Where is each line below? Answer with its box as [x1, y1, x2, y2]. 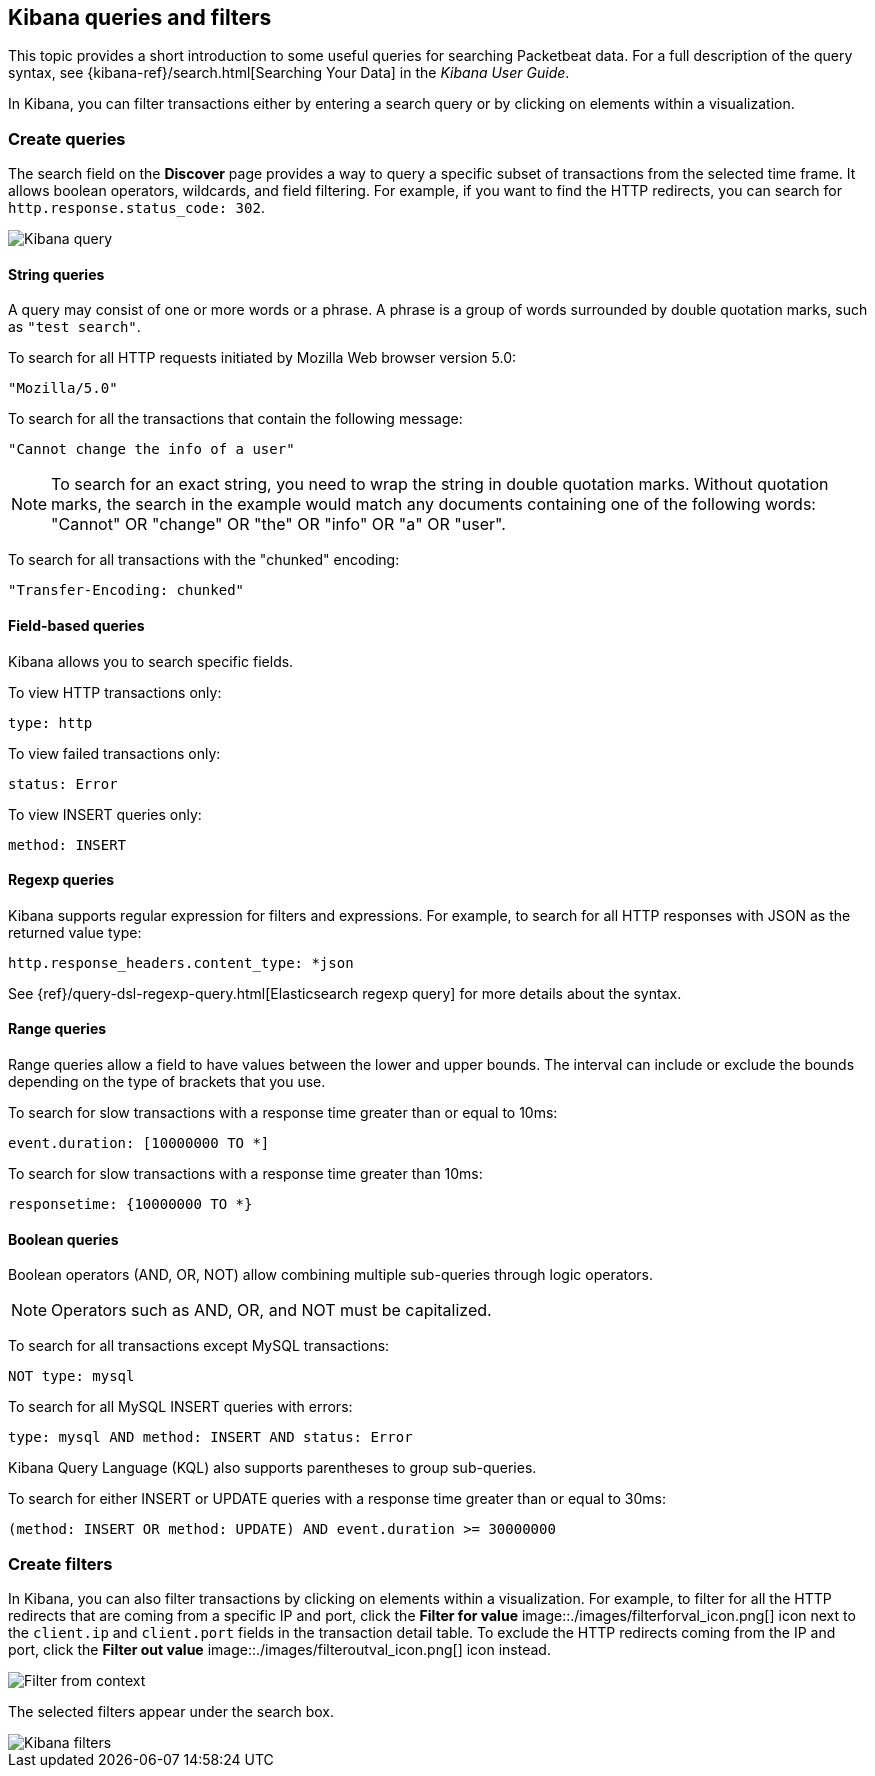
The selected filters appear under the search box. [8, 1703, 334, 1721]
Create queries [8, 128, 126, 149]
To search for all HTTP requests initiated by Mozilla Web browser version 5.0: [8, 349, 517, 367]
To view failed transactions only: [8, 744, 221, 762]
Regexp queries [8, 871, 115, 889]
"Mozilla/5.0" [8, 380, 118, 397]
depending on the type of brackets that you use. [8, 1073, 326, 1091]
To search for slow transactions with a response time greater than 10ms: [8, 1165, 483, 1183]
